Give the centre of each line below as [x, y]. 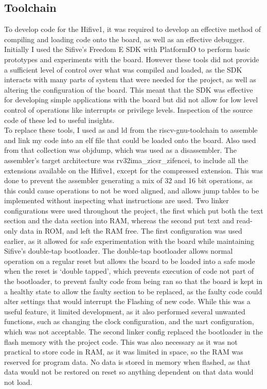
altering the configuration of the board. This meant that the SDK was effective [129, 89]
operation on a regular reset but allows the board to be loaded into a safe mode [130, 261]
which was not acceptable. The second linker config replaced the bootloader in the [133, 332]
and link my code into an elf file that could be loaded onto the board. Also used [130, 140]
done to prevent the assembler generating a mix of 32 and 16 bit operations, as [129, 180]
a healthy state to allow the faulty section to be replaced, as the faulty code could [133, 291]
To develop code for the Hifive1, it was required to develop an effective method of [133, 29]
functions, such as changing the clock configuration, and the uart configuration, [129, 321]
